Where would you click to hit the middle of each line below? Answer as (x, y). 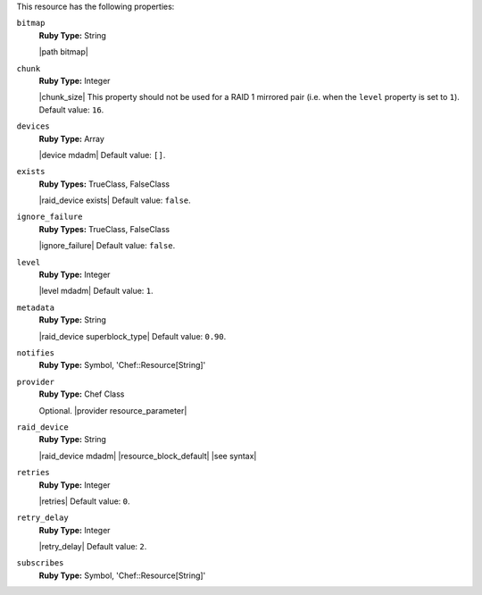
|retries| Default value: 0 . (84, 501)
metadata (36, 307)
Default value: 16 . (71, 109)
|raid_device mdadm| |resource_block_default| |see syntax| (148, 456)
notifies (36, 352)
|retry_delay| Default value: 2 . (93, 547)
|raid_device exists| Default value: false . (115, 200)
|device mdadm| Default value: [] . (102, 155)
